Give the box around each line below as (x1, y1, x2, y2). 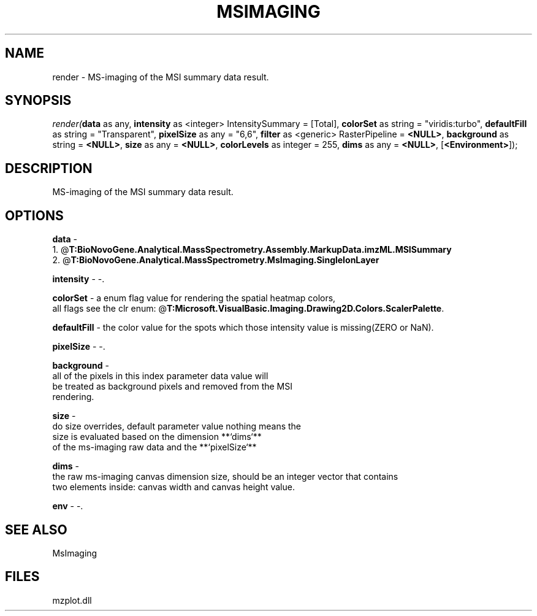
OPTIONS (5, 207, 64, 223)
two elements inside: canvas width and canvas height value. (52, 482, 295, 493)
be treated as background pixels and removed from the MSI (52, 381, 292, 392)
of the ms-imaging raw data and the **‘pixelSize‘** (52, 442, 257, 453)
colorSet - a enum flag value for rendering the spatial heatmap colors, (52, 293, 336, 304)
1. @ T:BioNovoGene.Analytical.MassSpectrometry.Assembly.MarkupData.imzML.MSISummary (52, 244, 452, 255)
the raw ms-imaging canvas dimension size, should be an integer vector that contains (52, 471, 398, 482)
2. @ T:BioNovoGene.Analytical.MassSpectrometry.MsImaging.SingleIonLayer (52, 255, 379, 266)
